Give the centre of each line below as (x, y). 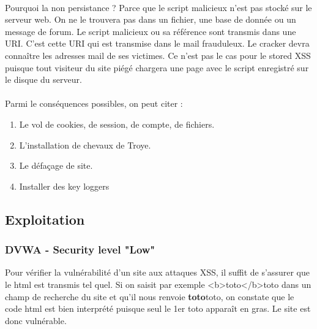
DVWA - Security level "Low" (80, 250)
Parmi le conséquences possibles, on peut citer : (94, 103)
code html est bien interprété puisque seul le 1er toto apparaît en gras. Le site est (158, 308)
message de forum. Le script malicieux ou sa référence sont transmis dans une (151, 31)
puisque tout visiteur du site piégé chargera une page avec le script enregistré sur (157, 67)
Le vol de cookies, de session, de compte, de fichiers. (117, 124)
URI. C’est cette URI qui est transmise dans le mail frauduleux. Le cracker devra (157, 43)
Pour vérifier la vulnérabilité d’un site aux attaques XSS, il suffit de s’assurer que (157, 272)
